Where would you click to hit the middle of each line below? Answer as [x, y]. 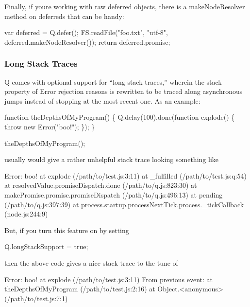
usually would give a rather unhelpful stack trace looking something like [111, 159]
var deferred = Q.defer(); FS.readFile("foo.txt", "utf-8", [86, 32]
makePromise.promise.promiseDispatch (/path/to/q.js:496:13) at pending [114, 194]
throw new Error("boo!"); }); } [50, 126]
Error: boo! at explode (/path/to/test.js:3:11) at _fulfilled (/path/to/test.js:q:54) [125, 175]
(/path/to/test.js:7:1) [36, 298]
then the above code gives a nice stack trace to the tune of [91, 262]
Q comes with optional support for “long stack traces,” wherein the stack [113, 81]
